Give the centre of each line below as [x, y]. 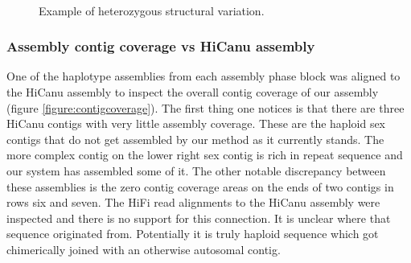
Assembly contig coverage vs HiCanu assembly [161, 46]
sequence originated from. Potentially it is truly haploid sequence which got [193, 234]
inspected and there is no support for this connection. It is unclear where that [199, 218]
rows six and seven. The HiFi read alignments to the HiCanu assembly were [193, 202]
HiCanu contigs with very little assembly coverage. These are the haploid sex [196, 123]
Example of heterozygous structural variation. [152, 10]
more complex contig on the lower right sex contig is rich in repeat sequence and [205, 155]
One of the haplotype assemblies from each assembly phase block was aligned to [203, 76]
